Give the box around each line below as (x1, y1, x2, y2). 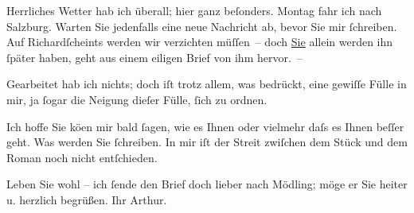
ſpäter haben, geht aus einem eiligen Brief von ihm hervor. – (6, 48, 303, 65)
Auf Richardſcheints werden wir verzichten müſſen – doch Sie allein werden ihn (6, 33, 393, 50)
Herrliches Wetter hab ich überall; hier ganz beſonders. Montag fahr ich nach (6, 2, 382, 18)
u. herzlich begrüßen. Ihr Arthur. (6, 191, 167, 207)
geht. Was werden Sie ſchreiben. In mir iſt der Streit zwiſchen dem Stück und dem (6, 134, 408, 150)
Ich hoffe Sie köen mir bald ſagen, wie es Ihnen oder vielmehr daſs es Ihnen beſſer (6, 118, 404, 134)
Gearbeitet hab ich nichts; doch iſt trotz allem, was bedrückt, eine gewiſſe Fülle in (6, 76, 407, 92)
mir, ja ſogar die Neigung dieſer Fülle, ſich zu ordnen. (6, 91, 268, 107)
